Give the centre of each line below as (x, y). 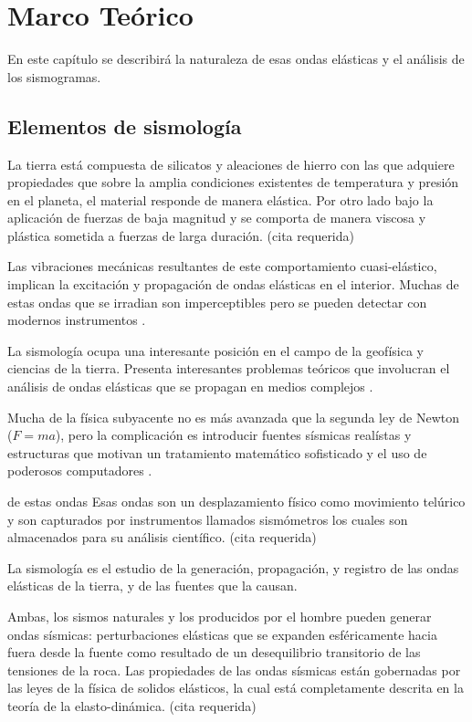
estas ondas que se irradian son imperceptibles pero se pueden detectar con (217, 302)
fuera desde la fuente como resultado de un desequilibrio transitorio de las (214, 652)
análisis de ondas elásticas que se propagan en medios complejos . (190, 387)
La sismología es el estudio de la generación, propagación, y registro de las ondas (233, 567)
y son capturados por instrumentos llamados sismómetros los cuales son (208, 519)
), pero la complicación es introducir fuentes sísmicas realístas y (233, 435)
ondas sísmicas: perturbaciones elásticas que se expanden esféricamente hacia (222, 634)
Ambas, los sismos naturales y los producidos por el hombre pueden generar (220, 616)
